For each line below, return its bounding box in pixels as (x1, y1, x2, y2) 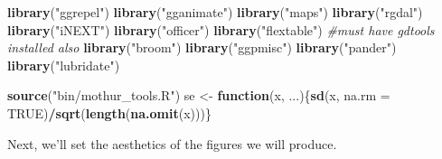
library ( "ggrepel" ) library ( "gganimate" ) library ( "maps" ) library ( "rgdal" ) (7, 3, 423, 21)
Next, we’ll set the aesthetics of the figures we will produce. (7, 134, 337, 153)
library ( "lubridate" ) (7, 55, 120, 74)
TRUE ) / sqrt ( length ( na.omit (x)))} (7, 103, 212, 122)
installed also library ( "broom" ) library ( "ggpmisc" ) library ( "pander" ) (7, 38, 397, 57)
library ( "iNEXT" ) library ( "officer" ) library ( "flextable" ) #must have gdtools (7, 20, 435, 39)
